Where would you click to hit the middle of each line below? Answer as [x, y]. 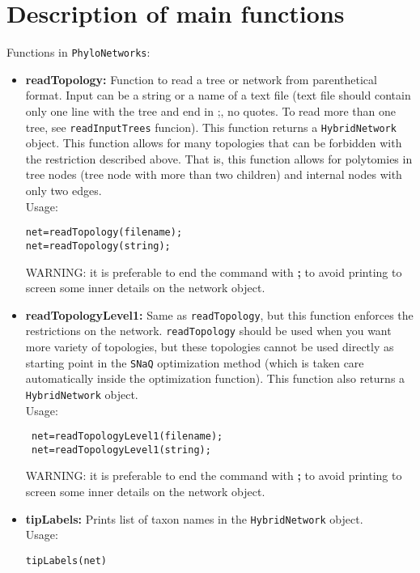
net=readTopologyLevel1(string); [121, 450]
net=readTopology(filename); [104, 233]
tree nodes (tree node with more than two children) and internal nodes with [214, 174]
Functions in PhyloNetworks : [78, 52]
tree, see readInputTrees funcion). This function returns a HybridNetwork [211, 127]
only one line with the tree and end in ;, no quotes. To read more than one [210, 110]
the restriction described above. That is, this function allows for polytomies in [219, 158]
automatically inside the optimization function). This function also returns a [215, 378]
